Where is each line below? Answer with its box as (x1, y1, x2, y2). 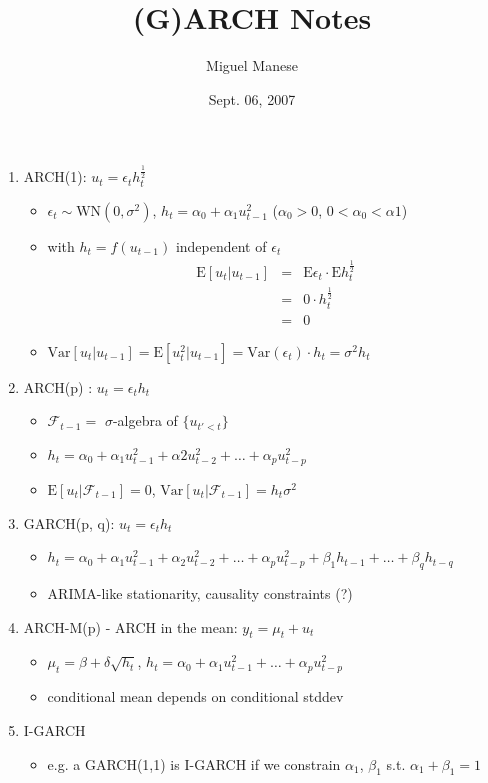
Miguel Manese (206, 55, 298, 76)
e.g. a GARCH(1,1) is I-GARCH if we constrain (47, 753, 341, 774)
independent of (175, 235, 267, 256)
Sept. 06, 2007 (208, 88, 296, 109)
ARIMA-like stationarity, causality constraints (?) (47, 582, 353, 603)
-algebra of (112, 410, 178, 431)
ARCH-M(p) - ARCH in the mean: (23, 616, 238, 637)
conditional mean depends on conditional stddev (47, 686, 344, 707)
